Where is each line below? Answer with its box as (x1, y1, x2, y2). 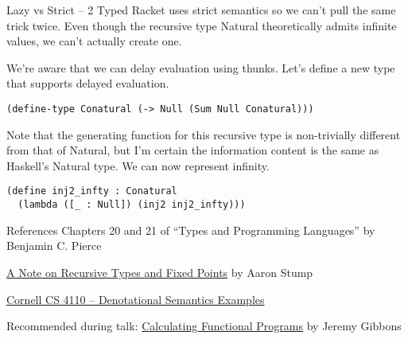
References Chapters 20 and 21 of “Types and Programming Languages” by (6, 221, 375, 238)
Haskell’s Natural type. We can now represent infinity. (6, 157, 270, 173)
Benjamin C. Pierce (6, 237, 102, 254)
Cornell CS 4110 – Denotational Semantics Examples (6, 290, 265, 307)
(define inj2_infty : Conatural (6, 185, 177, 197)
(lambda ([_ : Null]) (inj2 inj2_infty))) (17, 199, 246, 211)
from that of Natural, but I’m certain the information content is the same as (6, 142, 379, 158)
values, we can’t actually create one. (6, 33, 182, 49)
